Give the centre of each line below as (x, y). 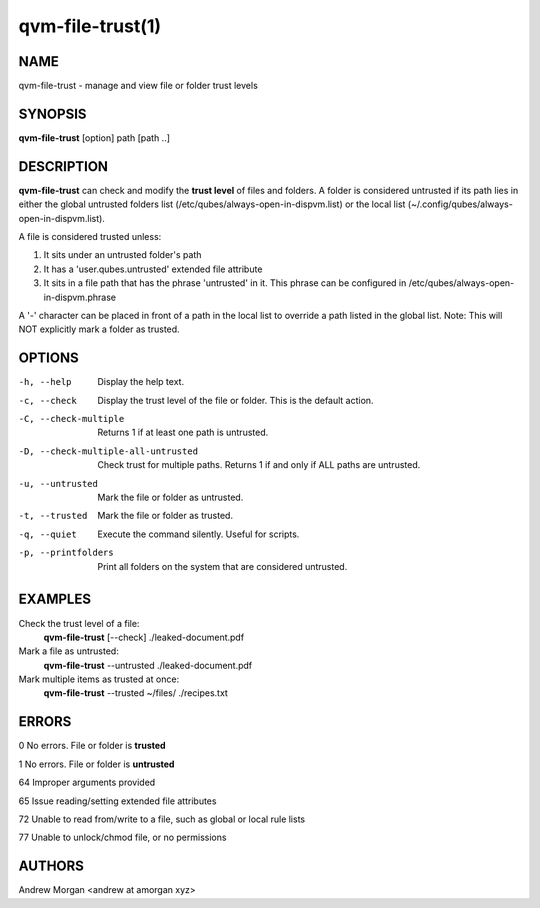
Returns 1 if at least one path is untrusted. (183, 432)
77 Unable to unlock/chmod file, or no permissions (122, 837)
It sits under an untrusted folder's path (122, 255)
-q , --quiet (47, 534)
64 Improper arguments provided (87, 782)
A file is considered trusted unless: (90, 237)
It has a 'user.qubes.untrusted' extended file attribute (153, 269)
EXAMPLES (55, 599)
